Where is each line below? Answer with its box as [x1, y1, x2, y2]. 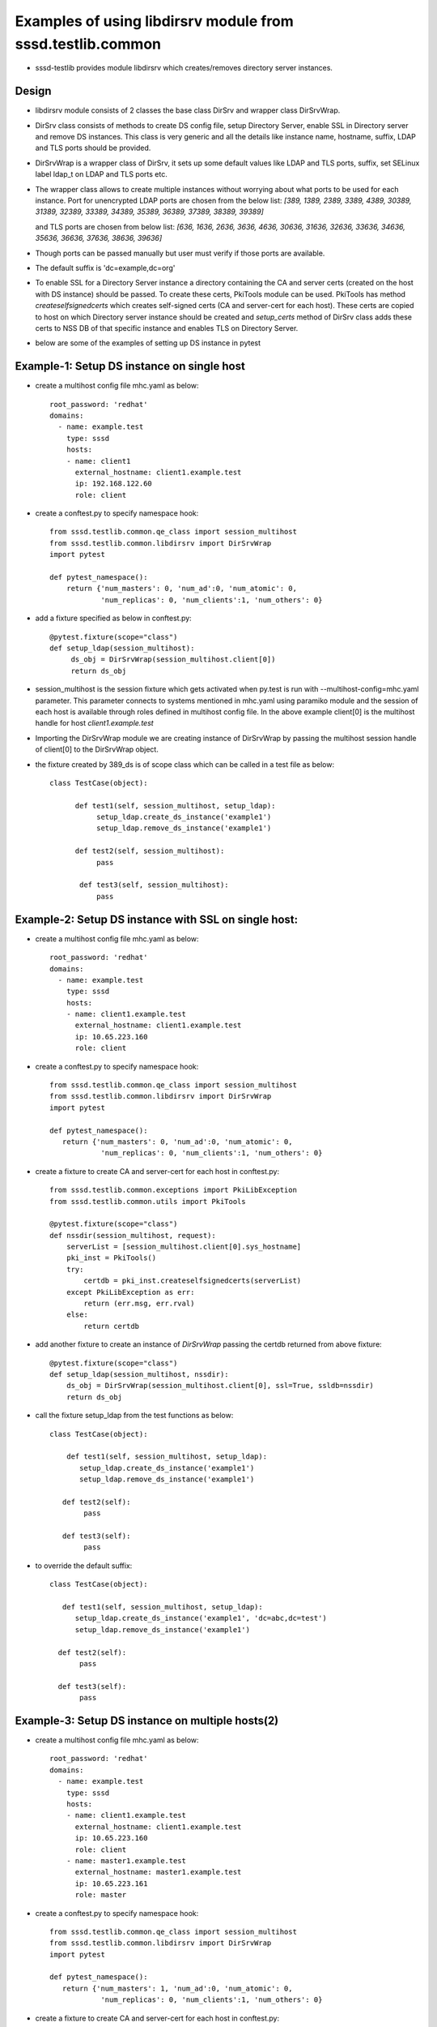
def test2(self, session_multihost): [74, 846, 225, 855]
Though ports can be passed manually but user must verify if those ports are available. [35, 248, 325, 258]
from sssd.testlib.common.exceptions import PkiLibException [49, 1185, 297, 1195]
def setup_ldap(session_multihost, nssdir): [49, 1370, 230, 1378]
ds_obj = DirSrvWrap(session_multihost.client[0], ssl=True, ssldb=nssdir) [66, 1381, 374, 1391]
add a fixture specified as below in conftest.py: [35, 613, 192, 624]
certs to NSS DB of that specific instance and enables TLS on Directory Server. [35, 323, 299, 332]
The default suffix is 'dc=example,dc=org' [35, 263, 176, 272]
